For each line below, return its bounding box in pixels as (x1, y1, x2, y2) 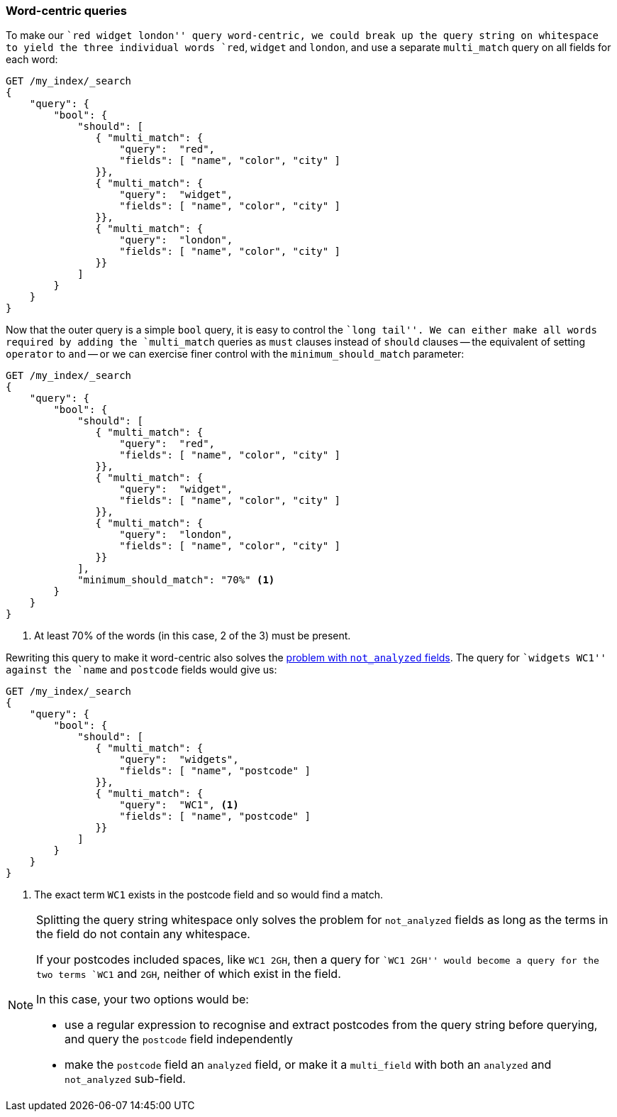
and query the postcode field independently (65, 1032, 293, 1047)
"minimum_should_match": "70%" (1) (77, 574, 275, 586)
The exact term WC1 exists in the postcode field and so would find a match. (34, 888, 384, 901)
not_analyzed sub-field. (65, 1072, 186, 1086)
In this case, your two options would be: (36, 992, 249, 1007)
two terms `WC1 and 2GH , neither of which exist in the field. (36, 967, 341, 981)
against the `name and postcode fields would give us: (6, 664, 277, 676)
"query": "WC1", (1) (119, 799, 239, 811)
